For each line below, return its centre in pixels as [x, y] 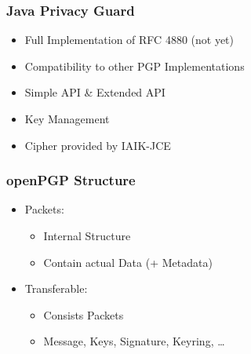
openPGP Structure [71, 180]
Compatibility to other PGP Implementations [135, 66]
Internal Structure [87, 235]
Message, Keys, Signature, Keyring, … [134, 341]
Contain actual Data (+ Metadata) [128, 262]
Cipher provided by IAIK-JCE [98, 145]
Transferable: [56, 288]
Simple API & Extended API [95, 92]
